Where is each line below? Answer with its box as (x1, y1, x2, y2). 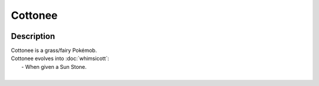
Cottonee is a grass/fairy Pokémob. (11, 47, 97, 54)
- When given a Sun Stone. (21, 63, 87, 70)
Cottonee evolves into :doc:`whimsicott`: (11, 55, 109, 62)
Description (11, 31, 56, 41)
